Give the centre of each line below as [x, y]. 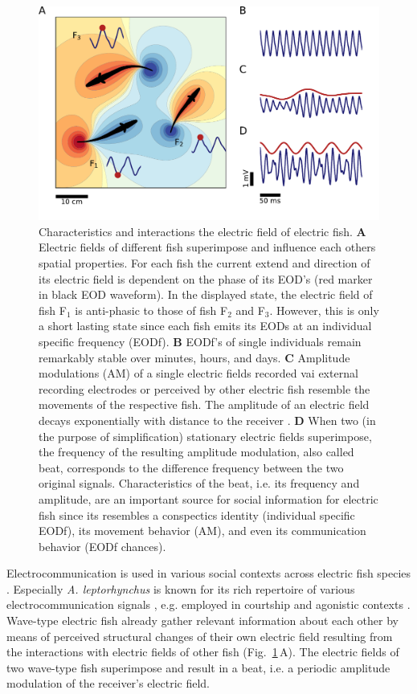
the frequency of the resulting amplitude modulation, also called [196, 452]
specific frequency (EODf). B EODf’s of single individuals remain [200, 341]
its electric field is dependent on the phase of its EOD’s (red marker [206, 278]
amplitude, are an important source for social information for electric [208, 498]
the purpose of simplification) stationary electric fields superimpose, [205, 436]
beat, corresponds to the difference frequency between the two [191, 467]
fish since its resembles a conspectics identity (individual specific [197, 514]
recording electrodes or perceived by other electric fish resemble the [204, 388]
